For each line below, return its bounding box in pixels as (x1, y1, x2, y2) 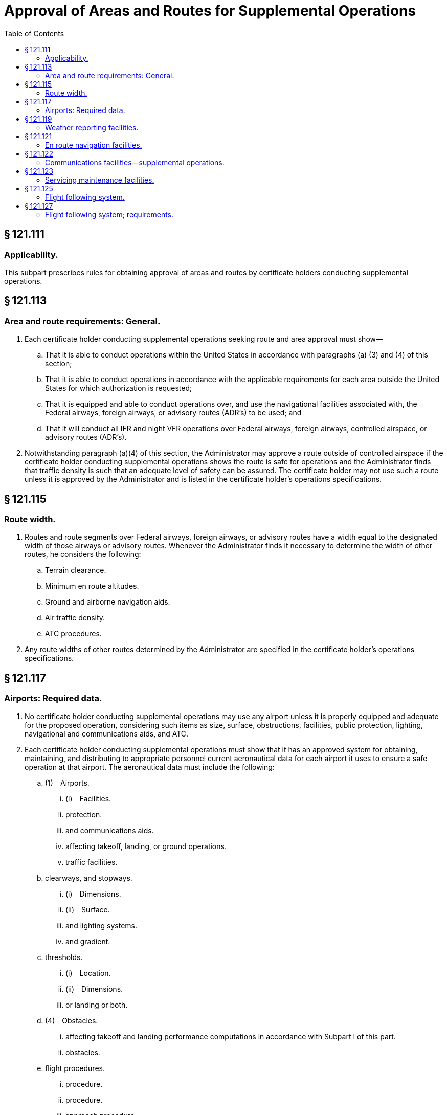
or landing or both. (65, 1000, 128, 1009)
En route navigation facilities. (45, 140, 142, 149)
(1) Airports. (45, 778, 90, 787)
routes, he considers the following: (25, 550, 141, 559)
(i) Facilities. (65, 794, 111, 803)
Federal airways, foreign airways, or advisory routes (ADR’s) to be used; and (45, 408, 302, 417)
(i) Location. (65, 968, 111, 977)
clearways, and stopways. (45, 873, 132, 882)
